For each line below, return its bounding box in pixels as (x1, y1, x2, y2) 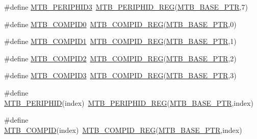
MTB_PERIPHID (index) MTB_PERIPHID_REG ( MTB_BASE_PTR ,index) (4, 97, 253, 108)
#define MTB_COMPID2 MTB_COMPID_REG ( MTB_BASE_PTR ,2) (4, 53, 237, 63)
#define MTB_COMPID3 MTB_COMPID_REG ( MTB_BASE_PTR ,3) (4, 70, 237, 81)
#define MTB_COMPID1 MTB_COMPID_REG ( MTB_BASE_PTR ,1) (4, 36, 237, 47)
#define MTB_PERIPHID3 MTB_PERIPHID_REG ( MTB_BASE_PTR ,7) (4, 2, 248, 12)
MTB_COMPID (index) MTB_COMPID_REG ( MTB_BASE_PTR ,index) (4, 124, 242, 135)
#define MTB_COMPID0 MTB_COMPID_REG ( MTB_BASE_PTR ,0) (4, 18, 237, 29)
